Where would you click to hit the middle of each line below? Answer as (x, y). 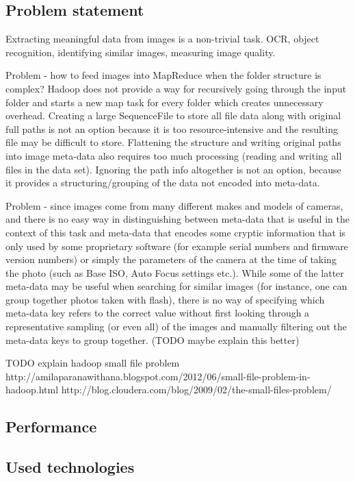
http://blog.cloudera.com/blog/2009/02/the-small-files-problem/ (196, 390)
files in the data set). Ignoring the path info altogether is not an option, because (173, 169)
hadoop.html (32, 390)
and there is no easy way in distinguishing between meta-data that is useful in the (177, 219)
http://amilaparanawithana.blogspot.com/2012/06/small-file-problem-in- (158, 376)
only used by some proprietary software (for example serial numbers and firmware (177, 246)
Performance (51, 427)
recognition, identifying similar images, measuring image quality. (141, 52)
